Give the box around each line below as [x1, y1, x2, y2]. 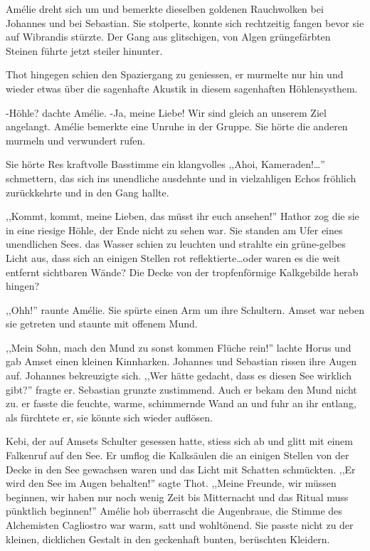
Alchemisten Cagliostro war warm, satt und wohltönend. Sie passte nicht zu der [6, 518, 354, 532]
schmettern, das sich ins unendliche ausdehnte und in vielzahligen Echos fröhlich [6, 170, 356, 185]
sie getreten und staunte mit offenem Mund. [6, 316, 198, 331]
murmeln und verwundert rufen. [6, 132, 146, 147]
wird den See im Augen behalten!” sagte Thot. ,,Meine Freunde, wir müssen [6, 476, 337, 490]
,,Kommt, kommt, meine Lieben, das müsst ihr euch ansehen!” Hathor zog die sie [6, 209, 359, 224]
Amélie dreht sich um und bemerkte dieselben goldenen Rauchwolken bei [6, 1, 324, 16]
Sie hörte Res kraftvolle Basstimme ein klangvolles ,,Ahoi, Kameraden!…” [6, 157, 325, 172]
